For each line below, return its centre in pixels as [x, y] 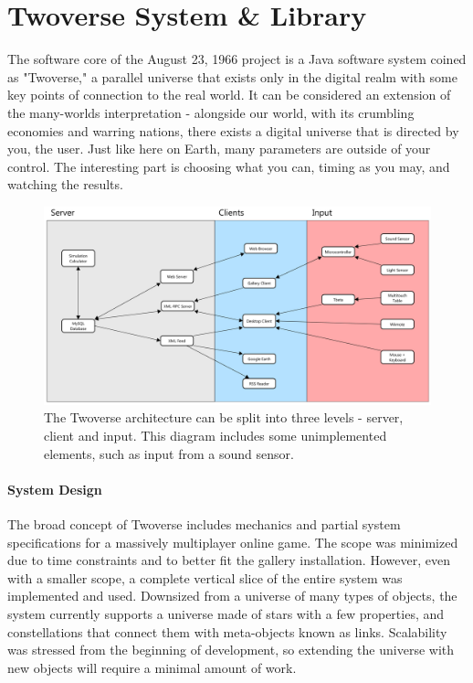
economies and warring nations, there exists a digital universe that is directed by [233, 130]
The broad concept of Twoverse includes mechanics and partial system [204, 524]
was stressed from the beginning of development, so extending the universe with [231, 650]
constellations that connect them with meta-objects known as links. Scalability [227, 631]
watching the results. [65, 184]
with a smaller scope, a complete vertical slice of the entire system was [205, 577]
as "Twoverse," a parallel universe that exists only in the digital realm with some [232, 76]
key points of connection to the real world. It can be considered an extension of [229, 95]
